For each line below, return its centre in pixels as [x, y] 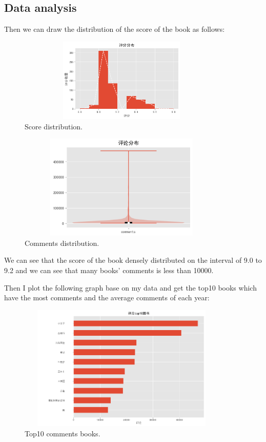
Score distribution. [54, 126]
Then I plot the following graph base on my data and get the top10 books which [130, 287]
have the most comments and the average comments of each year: [107, 297]
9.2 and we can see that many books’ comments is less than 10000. [109, 270]
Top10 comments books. [63, 434]
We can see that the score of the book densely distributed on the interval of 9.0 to [133, 260]
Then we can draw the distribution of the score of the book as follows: [115, 29]
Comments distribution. [62, 243]
